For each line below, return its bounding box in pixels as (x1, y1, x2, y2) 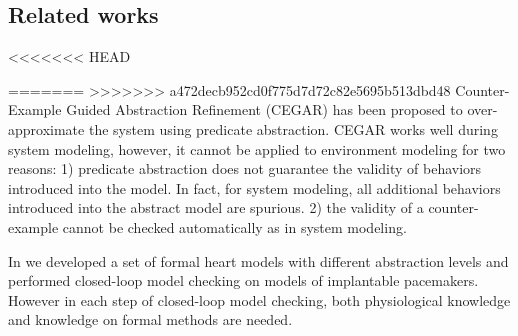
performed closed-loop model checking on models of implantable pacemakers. (8, 270, 479, 291)
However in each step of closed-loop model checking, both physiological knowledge (8, 289, 511, 310)
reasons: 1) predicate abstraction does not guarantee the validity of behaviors (8, 158, 482, 179)
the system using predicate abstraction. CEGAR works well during (88, 118, 498, 139)
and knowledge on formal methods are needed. (8, 309, 293, 330)
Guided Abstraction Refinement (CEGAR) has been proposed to (66, 99, 463, 120)
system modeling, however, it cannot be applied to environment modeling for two (8, 138, 506, 159)
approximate (8, 118, 85, 139)
